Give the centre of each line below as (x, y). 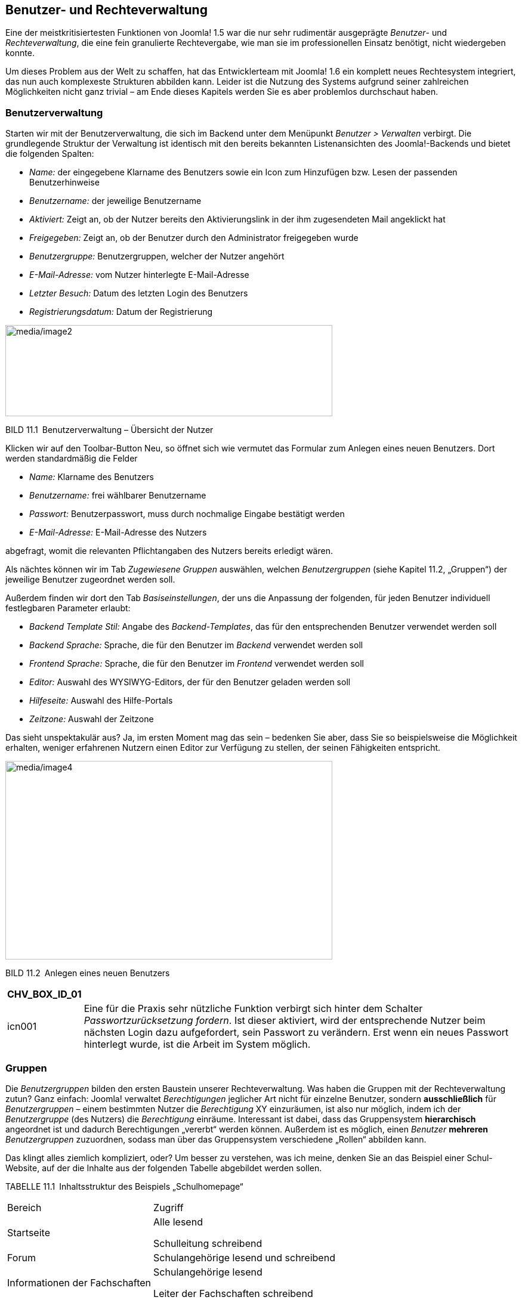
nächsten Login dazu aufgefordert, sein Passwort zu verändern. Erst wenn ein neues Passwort (296, 1033)
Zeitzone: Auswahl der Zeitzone (92, 719)
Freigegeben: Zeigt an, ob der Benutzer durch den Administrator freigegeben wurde (194, 238)
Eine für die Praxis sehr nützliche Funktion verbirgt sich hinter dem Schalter (253, 1009)
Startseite (29, 1232)
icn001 (22, 1027)
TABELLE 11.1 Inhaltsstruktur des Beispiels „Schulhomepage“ (124, 1186)
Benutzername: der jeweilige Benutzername (115, 201)
